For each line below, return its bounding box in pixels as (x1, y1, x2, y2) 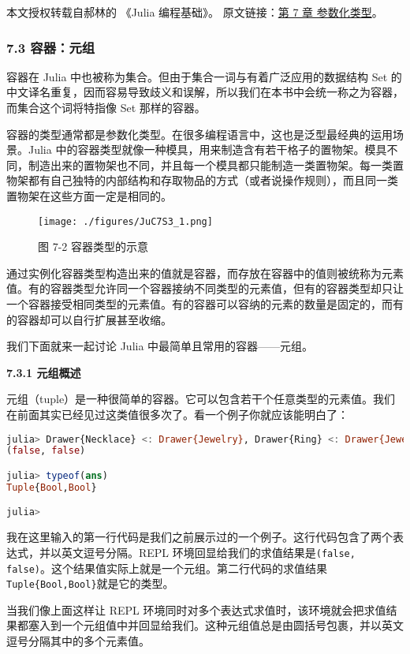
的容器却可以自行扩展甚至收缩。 (6, 311, 172, 327)
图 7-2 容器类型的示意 (38, 238, 148, 255)
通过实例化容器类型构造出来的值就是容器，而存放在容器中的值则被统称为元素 (6, 264, 404, 281)
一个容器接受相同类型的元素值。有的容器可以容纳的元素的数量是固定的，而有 (6, 296, 404, 312)
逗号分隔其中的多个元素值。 (6, 633, 150, 648)
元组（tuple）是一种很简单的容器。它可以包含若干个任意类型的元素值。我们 (6, 391, 396, 407)
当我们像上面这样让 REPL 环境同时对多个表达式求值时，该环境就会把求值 (6, 601, 386, 618)
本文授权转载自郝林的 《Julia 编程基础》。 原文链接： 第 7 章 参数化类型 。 (6, 4, 383, 20)
